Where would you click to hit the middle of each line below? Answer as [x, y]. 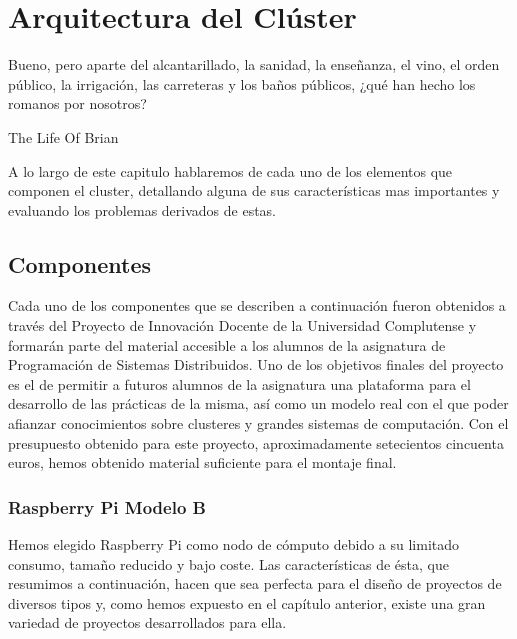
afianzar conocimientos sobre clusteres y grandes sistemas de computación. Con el [258, 423]
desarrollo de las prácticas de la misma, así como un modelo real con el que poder [258, 403]
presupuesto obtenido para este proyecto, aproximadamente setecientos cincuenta [256, 442]
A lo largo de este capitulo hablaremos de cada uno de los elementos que [230, 170]
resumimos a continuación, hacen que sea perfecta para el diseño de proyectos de [255, 583]
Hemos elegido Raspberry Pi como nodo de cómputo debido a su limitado [234, 544]
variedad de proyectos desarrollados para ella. [147, 622]
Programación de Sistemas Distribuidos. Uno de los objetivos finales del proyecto [256, 364]
